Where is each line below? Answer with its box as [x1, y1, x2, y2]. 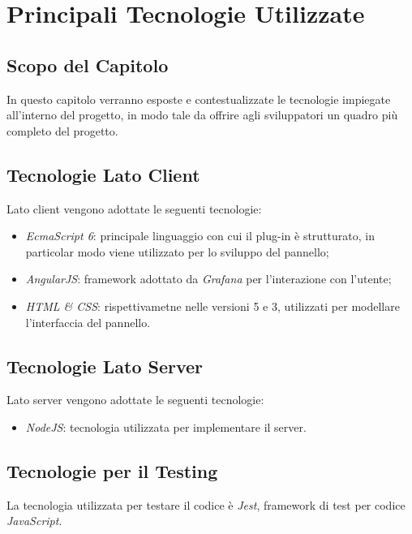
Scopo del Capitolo [6, 52, 169, 77]
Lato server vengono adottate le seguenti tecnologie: [6, 391, 264, 408]
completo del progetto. [6, 122, 118, 139]
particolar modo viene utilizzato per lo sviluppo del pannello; [25, 243, 329, 260]
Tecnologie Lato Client [6, 161, 200, 187]
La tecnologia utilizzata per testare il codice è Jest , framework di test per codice [6, 496, 406, 513]
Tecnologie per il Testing [6, 458, 218, 483]
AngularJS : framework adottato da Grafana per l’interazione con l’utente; [25, 270, 392, 287]
